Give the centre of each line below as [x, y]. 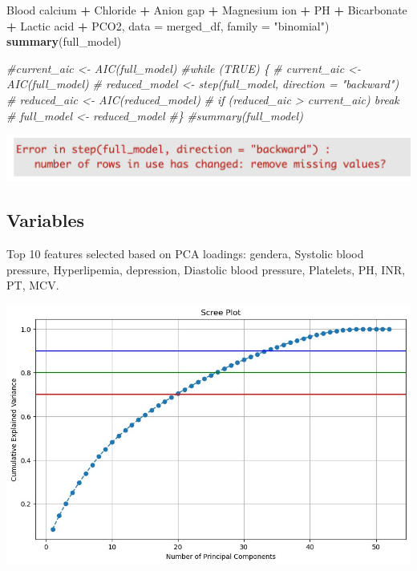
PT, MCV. [33, 285]
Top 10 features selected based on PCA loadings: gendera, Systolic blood [185, 254]
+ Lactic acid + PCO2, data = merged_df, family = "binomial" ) [168, 25]
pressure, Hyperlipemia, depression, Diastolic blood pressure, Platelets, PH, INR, [206, 269]
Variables [46, 220]
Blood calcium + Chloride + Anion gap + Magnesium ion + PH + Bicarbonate [207, 10]
